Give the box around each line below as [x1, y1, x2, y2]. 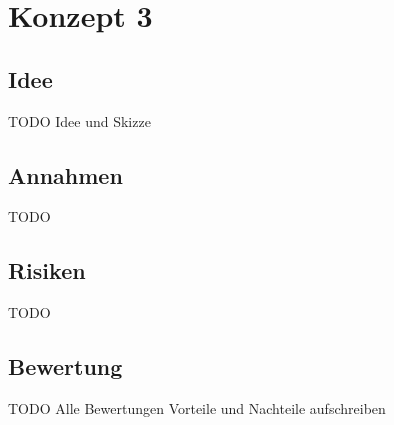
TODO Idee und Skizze [8, 110, 151, 131]
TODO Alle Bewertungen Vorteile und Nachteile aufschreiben [8, 397, 386, 418]
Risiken [8, 255, 86, 286]
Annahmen [8, 159, 123, 190]
